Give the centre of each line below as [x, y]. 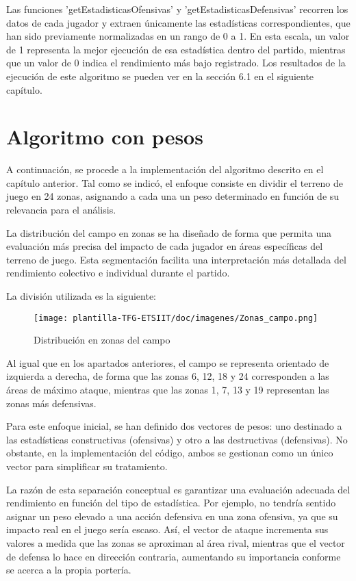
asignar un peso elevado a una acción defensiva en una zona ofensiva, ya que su [172, 516]
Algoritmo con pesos [105, 137]
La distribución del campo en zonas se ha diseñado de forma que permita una [169, 232]
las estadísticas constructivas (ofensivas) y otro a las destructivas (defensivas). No [177, 439]
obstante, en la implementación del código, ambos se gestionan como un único [170, 453]
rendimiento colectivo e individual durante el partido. [118, 273]
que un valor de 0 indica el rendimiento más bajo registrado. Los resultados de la [176, 63]
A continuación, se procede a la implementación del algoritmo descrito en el [165, 169]
